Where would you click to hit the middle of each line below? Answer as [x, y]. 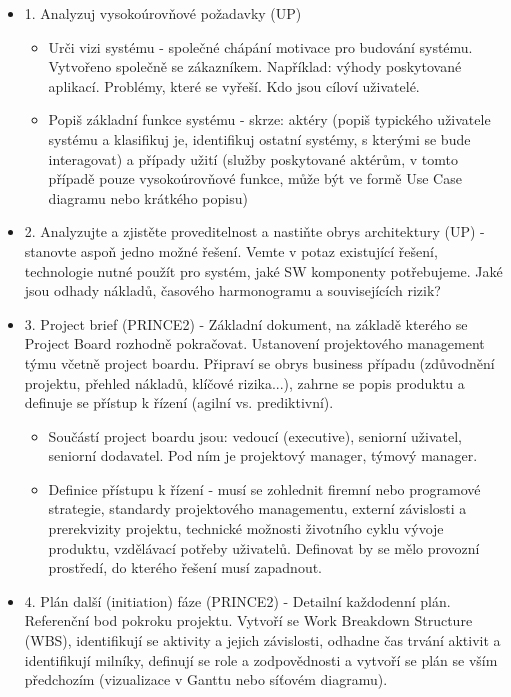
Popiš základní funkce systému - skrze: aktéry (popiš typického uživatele [269, 119]
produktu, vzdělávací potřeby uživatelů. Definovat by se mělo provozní [264, 547]
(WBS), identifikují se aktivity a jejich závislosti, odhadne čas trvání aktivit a [262, 640]
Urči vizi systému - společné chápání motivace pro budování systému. [260, 46]
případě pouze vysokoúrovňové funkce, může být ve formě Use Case [255, 178]
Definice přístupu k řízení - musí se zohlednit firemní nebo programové [264, 488]
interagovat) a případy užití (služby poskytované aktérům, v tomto [253, 158]
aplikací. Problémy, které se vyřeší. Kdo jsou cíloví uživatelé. [234, 85]
